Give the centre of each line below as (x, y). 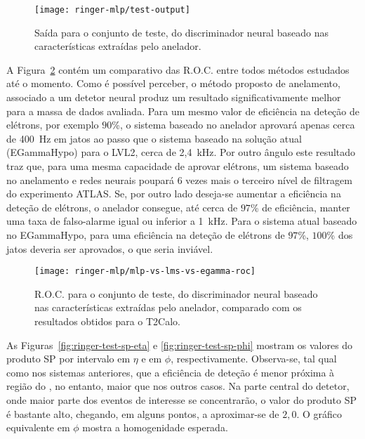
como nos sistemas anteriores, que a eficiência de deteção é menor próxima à (171, 372)
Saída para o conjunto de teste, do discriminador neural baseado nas (181, 32)
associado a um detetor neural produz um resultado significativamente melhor (174, 97)
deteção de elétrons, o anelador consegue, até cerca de (122, 207)
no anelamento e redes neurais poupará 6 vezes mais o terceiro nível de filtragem (179, 179)
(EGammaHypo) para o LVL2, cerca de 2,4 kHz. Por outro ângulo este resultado (181, 152)
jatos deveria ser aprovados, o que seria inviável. (110, 248)
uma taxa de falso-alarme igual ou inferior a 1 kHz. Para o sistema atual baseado (182, 221)
